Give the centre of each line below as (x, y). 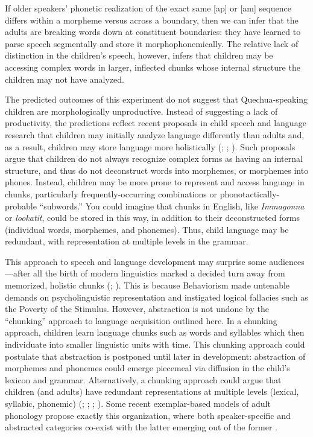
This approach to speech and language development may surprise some (136, 261)
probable (21, 206)
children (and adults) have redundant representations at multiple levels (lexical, (152, 391)
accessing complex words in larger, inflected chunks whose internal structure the (153, 67)
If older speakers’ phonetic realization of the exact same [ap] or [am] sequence (148, 8)
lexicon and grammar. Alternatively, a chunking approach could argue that (143, 379)
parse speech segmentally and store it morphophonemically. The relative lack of (152, 43)
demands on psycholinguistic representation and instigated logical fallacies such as (156, 297)
